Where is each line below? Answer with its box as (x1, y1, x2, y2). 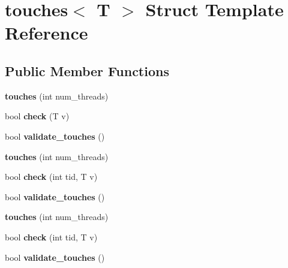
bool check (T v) (5, 110, 70, 122)
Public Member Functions (5, 61, 169, 80)
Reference (5, 20, 88, 45)
